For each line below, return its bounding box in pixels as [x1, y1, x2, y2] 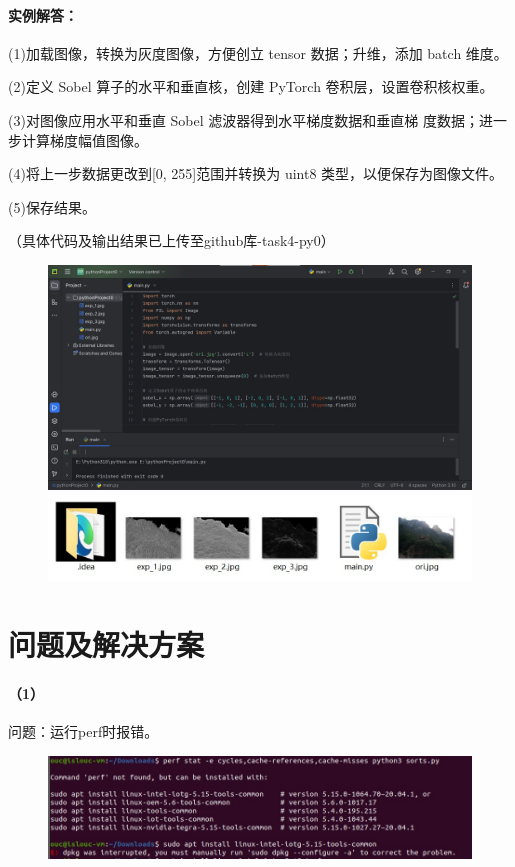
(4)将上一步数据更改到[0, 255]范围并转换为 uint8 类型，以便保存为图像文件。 [8, 163, 504, 184]
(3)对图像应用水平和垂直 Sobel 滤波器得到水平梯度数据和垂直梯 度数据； [8, 109, 479, 130]
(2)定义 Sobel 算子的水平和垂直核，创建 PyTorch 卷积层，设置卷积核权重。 [8, 76, 494, 97]
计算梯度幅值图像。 [21, 129, 148, 150]
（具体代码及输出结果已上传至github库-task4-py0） [8, 230, 335, 251]
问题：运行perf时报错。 [8, 721, 159, 742]
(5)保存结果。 [8, 196, 96, 217]
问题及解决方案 [8, 624, 205, 665]
